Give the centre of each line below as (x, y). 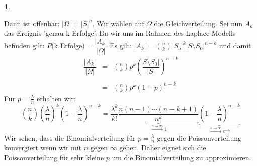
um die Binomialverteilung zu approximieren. (182, 158)
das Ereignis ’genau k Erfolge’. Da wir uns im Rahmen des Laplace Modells (120, 33)
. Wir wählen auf (118, 23)
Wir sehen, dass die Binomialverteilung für (70, 138)
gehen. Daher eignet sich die (163, 148)
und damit (235, 46)
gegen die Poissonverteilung (199, 138)
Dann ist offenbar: (32, 23)
